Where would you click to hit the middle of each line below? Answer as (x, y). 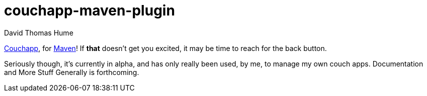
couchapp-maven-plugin (90, 10)
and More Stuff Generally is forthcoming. (72, 72)
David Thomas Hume (39, 32)
